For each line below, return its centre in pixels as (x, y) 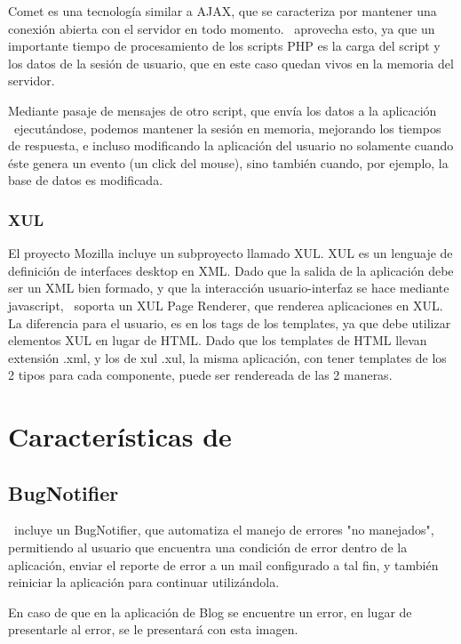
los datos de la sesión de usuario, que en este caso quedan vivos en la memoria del (231, 63)
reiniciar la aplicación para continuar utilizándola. (144, 582)
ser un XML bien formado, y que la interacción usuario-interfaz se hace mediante (229, 288)
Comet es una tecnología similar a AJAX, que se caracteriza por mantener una (223, 11)
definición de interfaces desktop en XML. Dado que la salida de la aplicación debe (231, 270)
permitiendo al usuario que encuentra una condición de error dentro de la (208, 547)
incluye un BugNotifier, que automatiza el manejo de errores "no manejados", (224, 530)
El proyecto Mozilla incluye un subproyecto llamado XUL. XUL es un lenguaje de (230, 253)
